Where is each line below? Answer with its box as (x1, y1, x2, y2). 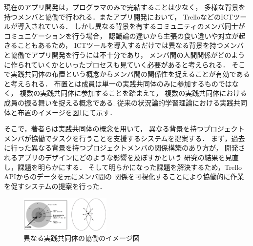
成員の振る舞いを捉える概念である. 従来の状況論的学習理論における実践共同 (4, 97, 247, 107)
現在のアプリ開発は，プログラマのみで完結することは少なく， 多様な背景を (4, 2, 246, 12)
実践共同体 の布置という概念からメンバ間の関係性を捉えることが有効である (10, 69, 250, 79)
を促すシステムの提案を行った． (4, 181, 106, 191)
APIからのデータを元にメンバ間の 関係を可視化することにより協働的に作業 (4, 171, 244, 182)
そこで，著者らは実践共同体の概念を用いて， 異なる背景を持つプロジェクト (4, 123, 245, 134)
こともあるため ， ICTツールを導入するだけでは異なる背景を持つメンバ (17, 40, 244, 50)
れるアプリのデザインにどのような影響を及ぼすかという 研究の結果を (4, 152, 225, 162)
